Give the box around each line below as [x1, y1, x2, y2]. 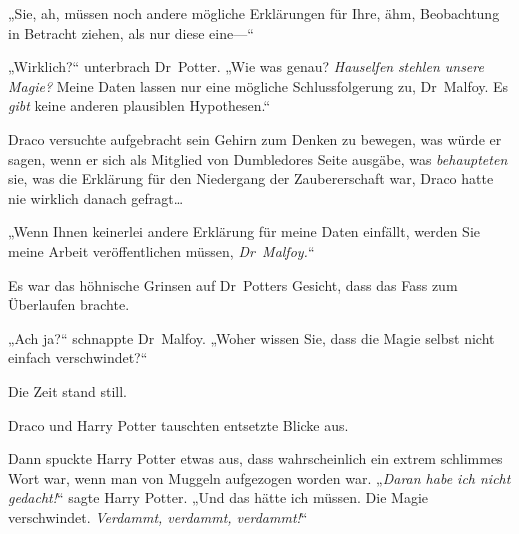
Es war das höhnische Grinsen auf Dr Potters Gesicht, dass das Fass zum [8, 274, 458, 295]
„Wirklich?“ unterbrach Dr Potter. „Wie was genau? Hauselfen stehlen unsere [8, 56, 484, 77]
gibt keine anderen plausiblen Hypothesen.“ [8, 95, 270, 116]
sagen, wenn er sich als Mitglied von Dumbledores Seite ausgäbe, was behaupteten [8, 148, 508, 169]
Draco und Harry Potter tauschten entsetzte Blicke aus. [8, 414, 349, 435]
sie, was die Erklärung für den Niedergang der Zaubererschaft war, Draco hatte [8, 168, 494, 189]
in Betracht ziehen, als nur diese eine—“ [8, 22, 254, 43]
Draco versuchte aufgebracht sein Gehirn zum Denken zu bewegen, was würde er [8, 128, 502, 149]
